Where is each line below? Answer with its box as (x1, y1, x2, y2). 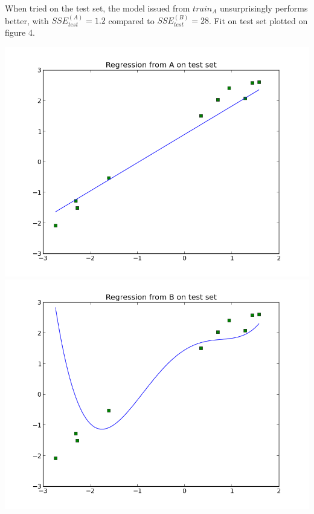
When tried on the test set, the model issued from (5, 2, 190, 14)
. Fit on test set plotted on (208, 14, 308, 27)
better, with (5, 14, 49, 27)
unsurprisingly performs (219, 2, 308, 14)
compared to (108, 14, 155, 27)
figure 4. (5, 26, 35, 38)
